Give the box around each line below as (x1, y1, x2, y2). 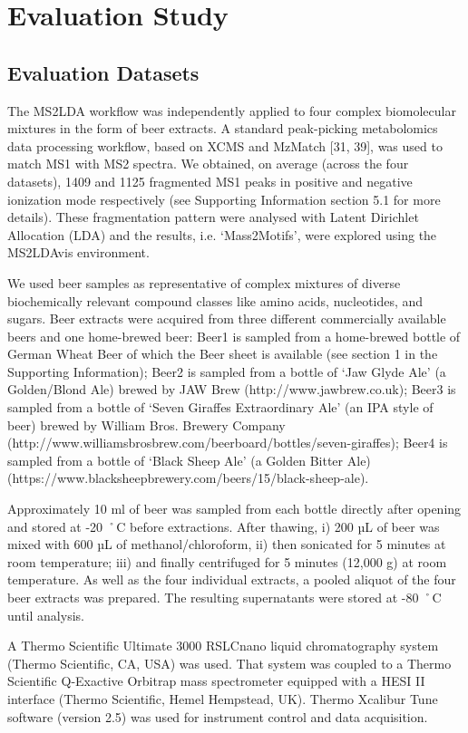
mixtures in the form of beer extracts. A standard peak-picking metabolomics (7, 119, 438, 138)
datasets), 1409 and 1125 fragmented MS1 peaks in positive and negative (7, 171, 413, 190)
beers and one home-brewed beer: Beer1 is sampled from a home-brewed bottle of (7, 326, 461, 345)
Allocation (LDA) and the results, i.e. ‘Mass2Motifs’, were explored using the (7, 225, 437, 244)
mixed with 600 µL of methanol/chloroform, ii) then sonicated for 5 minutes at (7, 535, 446, 554)
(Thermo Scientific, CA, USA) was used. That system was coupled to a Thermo (7, 653, 452, 672)
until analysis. (7, 605, 84, 624)
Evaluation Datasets (7, 58, 200, 86)
